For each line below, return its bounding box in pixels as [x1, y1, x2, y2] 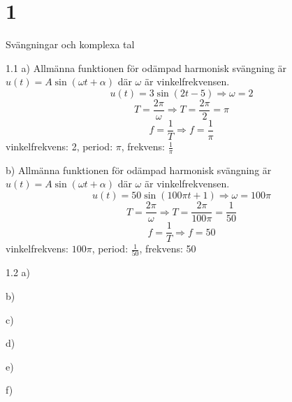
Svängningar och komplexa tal [6, 37, 135, 52]
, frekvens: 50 [139, 241, 196, 256]
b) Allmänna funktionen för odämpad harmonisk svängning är [6, 162, 272, 177]
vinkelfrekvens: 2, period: [6, 139, 113, 154]
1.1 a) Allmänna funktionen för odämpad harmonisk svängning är [6, 60, 287, 75]
